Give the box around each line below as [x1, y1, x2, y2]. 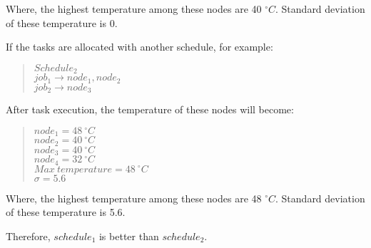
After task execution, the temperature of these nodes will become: [6, 102, 294, 117]
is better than [98, 228, 159, 243]
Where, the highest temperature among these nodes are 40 [6, 1, 262, 16]
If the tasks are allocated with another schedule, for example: [6, 39, 273, 54]
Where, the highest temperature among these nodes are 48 [6, 190, 262, 205]
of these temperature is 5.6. [6, 205, 126, 219]
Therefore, [6, 228, 51, 243]
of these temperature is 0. [6, 15, 118, 30]
